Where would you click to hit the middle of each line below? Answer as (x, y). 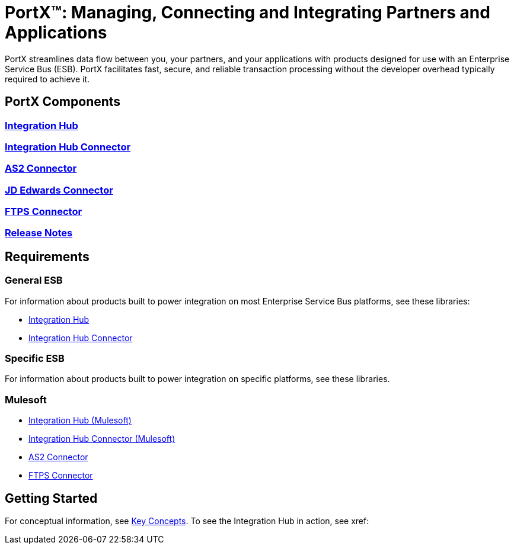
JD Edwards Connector (59, 190)
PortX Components (63, 102)
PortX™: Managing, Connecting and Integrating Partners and (248, 12)
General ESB (34, 280)
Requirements (47, 256)
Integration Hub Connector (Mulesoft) (102, 439)
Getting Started (51, 498)
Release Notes (39, 233)
